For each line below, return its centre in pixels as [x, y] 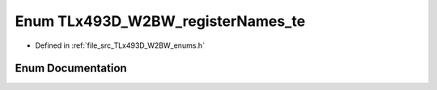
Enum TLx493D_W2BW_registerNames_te [160, 21]
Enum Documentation [71, 69]
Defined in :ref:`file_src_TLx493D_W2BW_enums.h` [120, 45]
